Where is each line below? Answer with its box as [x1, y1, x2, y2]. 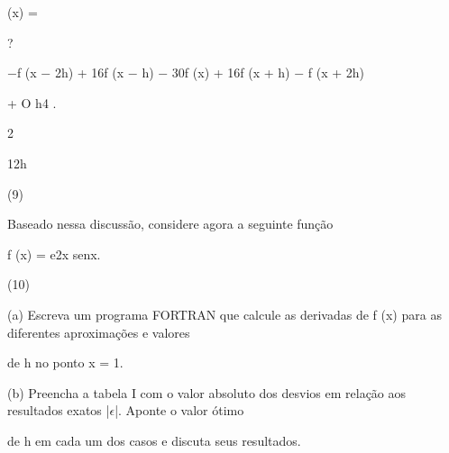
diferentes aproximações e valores [7, 322, 190, 341]
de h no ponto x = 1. [7, 353, 124, 372]
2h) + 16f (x [54, 63, 124, 82]
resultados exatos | [7, 401, 110, 420]
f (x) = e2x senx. [7, 244, 101, 263]
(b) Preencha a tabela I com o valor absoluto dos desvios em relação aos [7, 383, 407, 402]
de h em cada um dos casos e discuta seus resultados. [7, 430, 301, 449]
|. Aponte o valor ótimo [115, 401, 244, 420]
